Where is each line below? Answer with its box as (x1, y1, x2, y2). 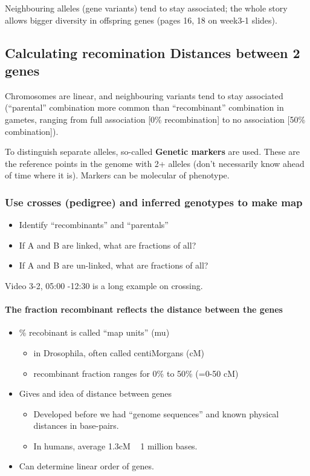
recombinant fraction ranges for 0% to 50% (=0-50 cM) (33, 367, 239, 379)
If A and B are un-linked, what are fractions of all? (19, 259, 208, 272)
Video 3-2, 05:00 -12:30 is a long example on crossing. (5, 279, 203, 292)
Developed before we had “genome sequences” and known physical (33, 407, 279, 420)
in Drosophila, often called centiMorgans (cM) (33, 346, 204, 359)
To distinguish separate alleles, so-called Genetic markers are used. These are (5, 145, 300, 158)
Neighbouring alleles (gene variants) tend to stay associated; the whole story (5, 2, 288, 14)
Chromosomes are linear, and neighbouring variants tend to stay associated (5, 89, 283, 102)
